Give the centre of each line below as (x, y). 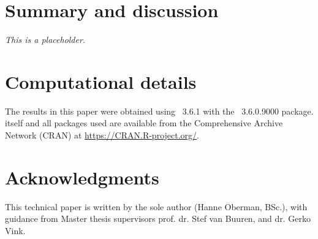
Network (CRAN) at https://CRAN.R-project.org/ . (102, 135)
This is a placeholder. (45, 40)
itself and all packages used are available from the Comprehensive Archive (144, 123)
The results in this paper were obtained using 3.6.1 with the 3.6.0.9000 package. (159, 111)
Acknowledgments (82, 177)
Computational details (101, 81)
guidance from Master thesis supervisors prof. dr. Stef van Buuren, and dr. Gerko (158, 218)
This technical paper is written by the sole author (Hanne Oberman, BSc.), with (156, 206)
